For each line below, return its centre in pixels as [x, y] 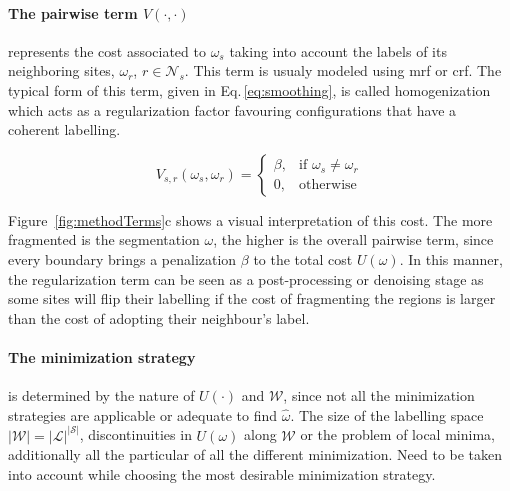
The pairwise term [73, 12]
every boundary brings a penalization [122, 258]
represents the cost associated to [107, 50]
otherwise [328, 185]
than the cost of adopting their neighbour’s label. [159, 317]
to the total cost [303, 258]
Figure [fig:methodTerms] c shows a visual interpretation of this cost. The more [250, 219]
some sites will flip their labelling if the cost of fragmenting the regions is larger [252, 298]
